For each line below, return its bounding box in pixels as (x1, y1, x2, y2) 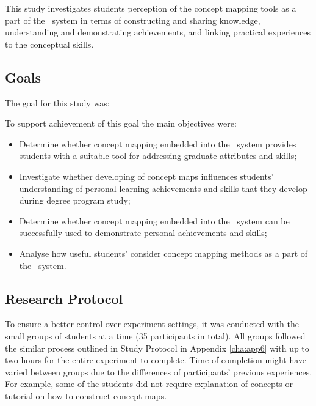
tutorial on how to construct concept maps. (5, 389, 167, 402)
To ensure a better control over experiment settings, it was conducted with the (5, 317, 299, 330)
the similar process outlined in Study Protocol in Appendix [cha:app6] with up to (5, 341, 309, 354)
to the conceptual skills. (5, 37, 94, 50)
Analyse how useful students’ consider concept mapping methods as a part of (19, 246, 308, 259)
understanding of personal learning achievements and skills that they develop (19, 182, 307, 194)
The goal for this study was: (5, 96, 110, 109)
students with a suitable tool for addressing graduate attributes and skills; (19, 149, 297, 162)
